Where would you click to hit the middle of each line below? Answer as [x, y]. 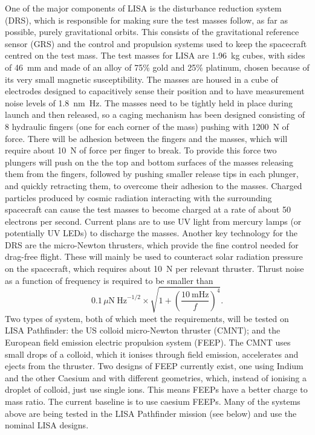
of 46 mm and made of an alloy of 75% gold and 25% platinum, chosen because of [157, 67]
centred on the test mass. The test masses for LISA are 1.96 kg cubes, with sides [155, 55]
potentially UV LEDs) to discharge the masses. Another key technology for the [151, 233]
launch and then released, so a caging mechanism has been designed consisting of [155, 114]
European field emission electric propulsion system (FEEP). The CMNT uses [148, 342]
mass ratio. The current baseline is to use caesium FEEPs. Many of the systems [153, 401]
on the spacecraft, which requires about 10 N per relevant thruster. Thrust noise [154, 269]
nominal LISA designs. [47, 425]
